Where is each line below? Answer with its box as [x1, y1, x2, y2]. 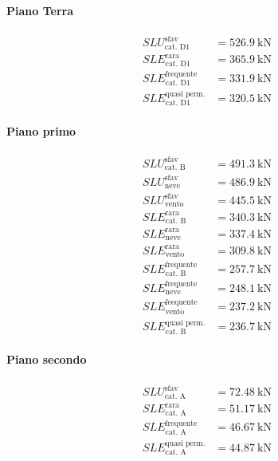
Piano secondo [6, 351, 87, 368]
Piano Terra [6, 2, 73, 18]
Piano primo [6, 122, 76, 139]
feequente [165, 298, 198, 307]
